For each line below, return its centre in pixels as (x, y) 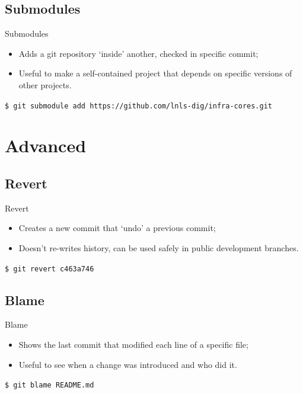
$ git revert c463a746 (50, 269)
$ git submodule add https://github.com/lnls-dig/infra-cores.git (139, 106)
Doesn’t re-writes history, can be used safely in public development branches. (159, 248)
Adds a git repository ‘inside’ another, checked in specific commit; (138, 53)
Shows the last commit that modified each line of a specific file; (133, 345)
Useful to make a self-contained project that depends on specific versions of (155, 73)
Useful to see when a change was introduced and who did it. (128, 364)
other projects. (45, 84)
